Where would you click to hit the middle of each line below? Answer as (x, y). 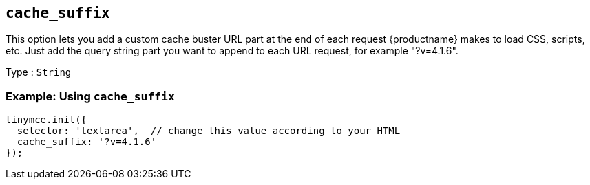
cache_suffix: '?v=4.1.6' (87, 142)
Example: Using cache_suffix (90, 96)
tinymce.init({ (46, 120)
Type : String (39, 72)
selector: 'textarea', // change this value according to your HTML (209, 131)
